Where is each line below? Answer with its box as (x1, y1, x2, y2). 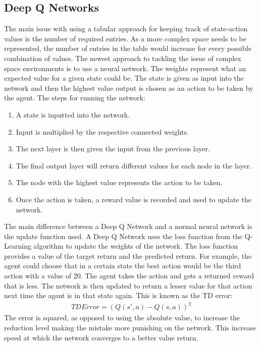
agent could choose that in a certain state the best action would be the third (4, 260, 241, 271)
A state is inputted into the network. (16, 109, 130, 120)
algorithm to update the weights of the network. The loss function (33, 241, 238, 251)
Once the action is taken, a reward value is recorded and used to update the (16, 194, 251, 204)
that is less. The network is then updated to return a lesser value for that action (4, 280, 252, 291)
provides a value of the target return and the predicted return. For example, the (4, 250, 252, 261)
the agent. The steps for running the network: (4, 92, 145, 103)
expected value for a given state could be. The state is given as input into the (4, 73, 244, 83)
